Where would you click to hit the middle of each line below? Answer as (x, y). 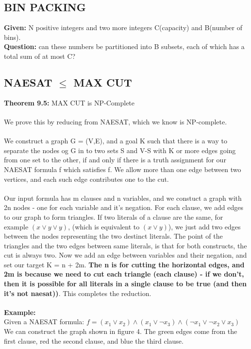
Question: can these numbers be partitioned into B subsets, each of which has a (124, 46)
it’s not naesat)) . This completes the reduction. (78, 293)
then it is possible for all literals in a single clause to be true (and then (125, 284)
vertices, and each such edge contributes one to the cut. (86, 179)
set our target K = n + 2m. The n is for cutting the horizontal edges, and (124, 264)
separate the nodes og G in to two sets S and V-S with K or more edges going (120, 150)
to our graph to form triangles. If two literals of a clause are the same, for (114, 217)
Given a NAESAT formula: (44, 322)
